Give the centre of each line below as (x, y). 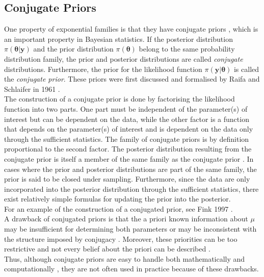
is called (246, 69)
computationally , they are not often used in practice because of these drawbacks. (131, 269)
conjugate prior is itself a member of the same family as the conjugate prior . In (129, 158)
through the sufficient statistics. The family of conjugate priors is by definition (127, 138)
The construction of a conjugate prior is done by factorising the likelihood (120, 99)
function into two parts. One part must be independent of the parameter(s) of (126, 108)
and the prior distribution (73, 49)
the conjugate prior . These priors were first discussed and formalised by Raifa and (132, 79)
